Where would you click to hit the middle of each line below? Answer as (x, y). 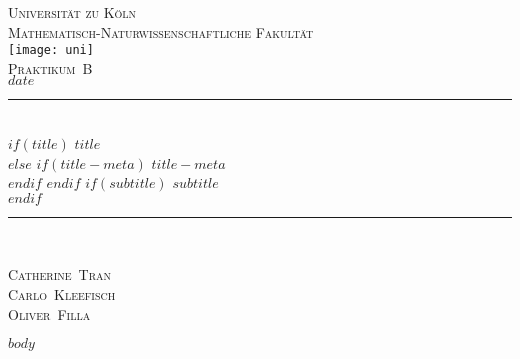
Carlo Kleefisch (62, 294)
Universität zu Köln (72, 12)
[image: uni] (51, 50)
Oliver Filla (49, 313)
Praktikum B (50, 67)
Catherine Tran (60, 274)
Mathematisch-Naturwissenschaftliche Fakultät (161, 31)
